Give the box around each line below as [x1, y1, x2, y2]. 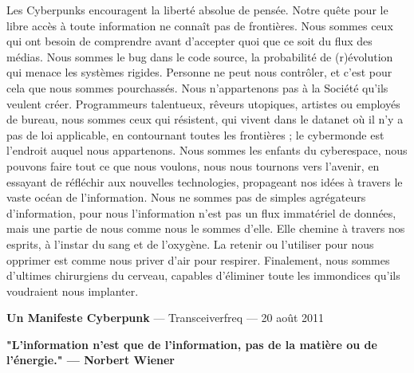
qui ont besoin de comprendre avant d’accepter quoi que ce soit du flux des [6, 33, 373, 49]
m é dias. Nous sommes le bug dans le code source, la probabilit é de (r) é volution [6, 48, 393, 65]
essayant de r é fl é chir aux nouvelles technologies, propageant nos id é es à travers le [6, 173, 403, 190]
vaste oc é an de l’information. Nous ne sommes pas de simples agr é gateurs [6, 189, 366, 206]
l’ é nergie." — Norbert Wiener [6, 351, 175, 368]
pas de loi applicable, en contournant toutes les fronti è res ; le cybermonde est [6, 126, 384, 143]
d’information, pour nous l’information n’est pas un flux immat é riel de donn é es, [6, 204, 396, 221]
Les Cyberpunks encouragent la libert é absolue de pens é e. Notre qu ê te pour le [6, 2, 388, 18]
